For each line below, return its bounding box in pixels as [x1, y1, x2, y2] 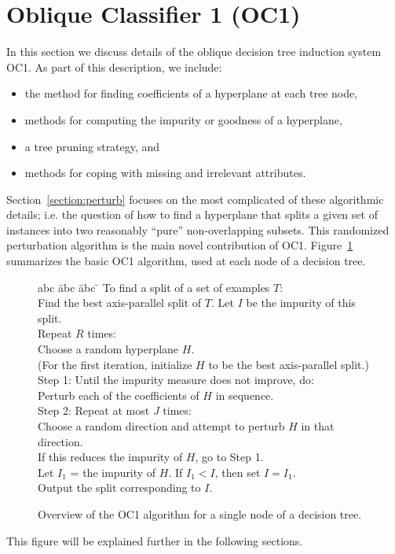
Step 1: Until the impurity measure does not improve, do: [38, 371, 314, 388]
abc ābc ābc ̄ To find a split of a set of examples [38, 279, 270, 295]
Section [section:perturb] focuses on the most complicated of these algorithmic [6, 190, 384, 207]
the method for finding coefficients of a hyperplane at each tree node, [24, 85, 358, 102]
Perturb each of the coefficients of [38, 386, 199, 403]
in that [301, 418, 335, 434]
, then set [214, 464, 261, 480]
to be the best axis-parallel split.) [208, 356, 369, 372]
